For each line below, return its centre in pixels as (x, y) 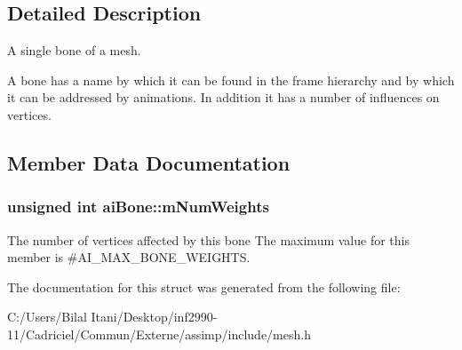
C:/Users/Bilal (47, 317)
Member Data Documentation (149, 162)
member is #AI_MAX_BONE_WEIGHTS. (129, 257)
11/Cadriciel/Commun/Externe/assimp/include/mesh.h (159, 334)
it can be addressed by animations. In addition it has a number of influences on (223, 97)
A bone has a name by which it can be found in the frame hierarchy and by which (231, 80)
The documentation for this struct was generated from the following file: (204, 286)
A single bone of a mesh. (74, 50)
